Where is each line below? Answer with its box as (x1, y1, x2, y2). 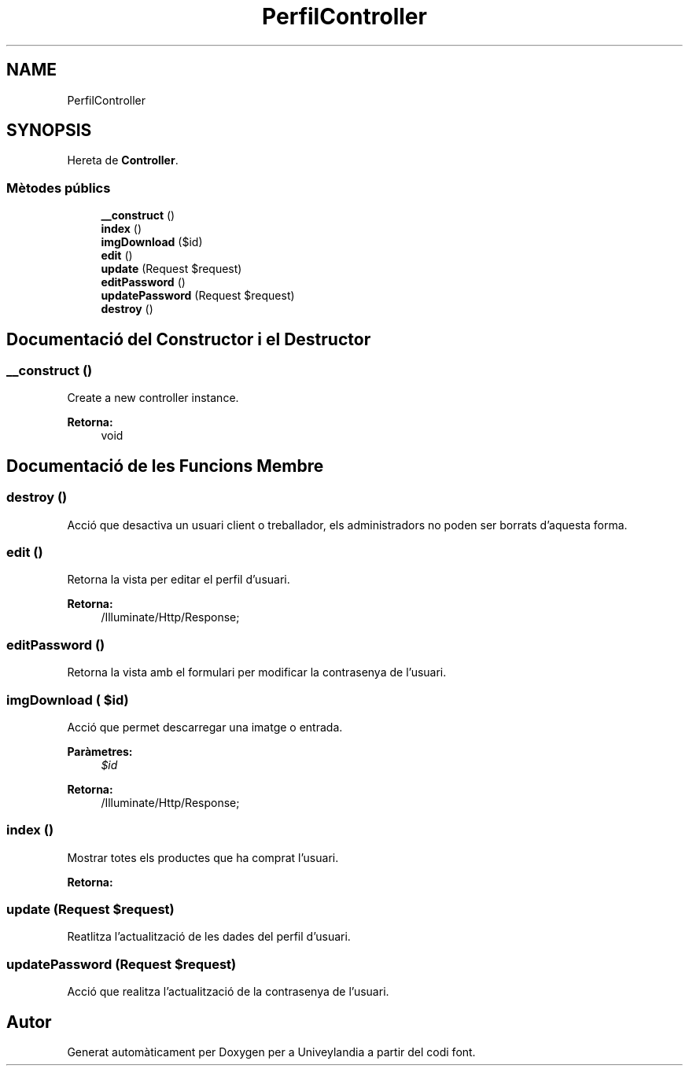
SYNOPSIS (6, 120, 92, 141)
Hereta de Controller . (67, 153, 179, 168)
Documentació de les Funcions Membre (6, 455, 324, 476)
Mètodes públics (6, 179, 111, 196)
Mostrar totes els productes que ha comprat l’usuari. (67, 850, 339, 864)
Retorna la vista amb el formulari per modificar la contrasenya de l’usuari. (67, 665, 447, 680)
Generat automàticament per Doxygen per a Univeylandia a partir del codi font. (67, 1044, 476, 1059)
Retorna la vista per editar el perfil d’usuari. (67, 573, 290, 587)
